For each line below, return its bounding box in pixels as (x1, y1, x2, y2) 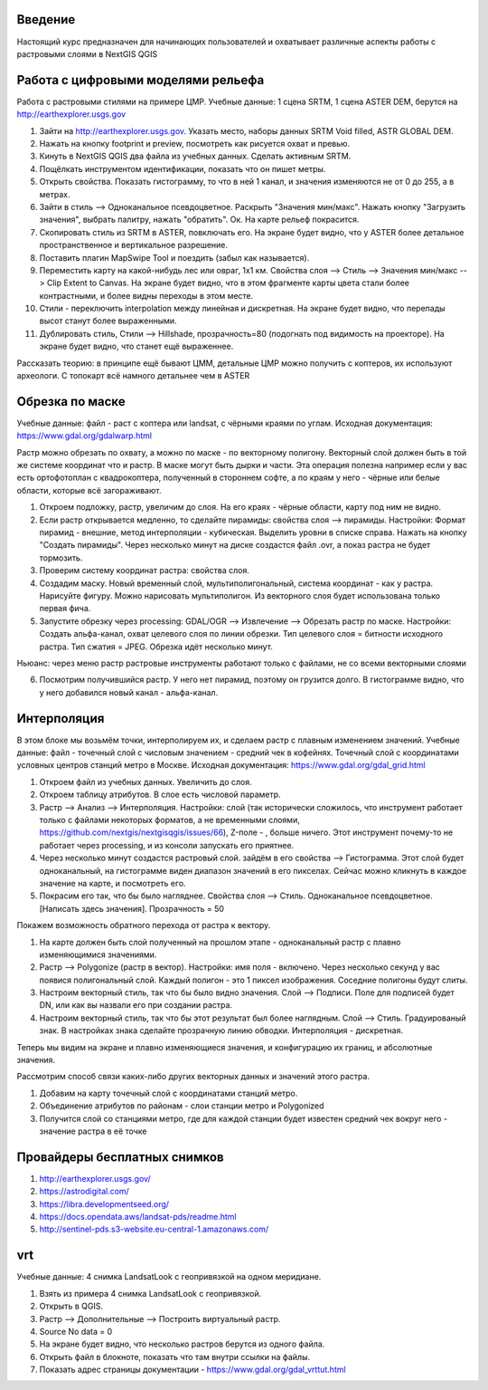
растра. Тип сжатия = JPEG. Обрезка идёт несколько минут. (39, 641, 273, 652)
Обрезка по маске (16, 394, 126, 409)
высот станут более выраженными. (39, 315, 177, 326)
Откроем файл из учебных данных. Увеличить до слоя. (39, 776, 252, 787)
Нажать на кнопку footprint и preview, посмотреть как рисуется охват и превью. (39, 138, 351, 149)
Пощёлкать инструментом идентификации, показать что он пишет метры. (39, 163, 326, 174)
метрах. (39, 188, 70, 199)
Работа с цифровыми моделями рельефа (16, 72, 265, 88)
